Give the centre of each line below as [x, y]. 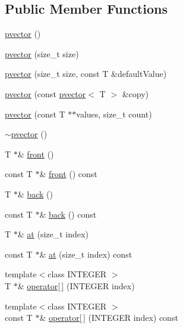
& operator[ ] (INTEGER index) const [109, 318]
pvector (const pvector [45, 93]
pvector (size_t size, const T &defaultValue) [86, 74]
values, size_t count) [114, 114]
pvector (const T [35, 114]
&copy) [135, 93]
